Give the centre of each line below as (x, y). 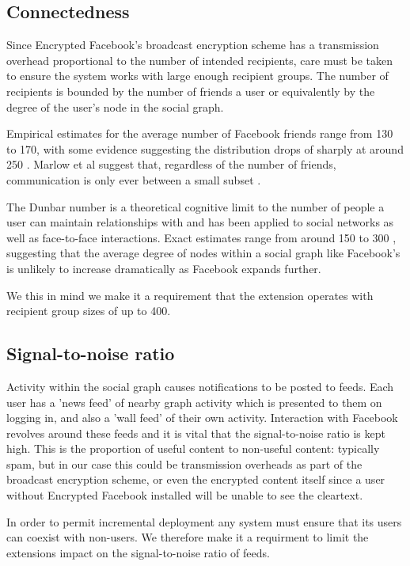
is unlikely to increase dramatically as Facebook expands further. (164, 268)
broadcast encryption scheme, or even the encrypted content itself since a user (196, 479)
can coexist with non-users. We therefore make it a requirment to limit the (188, 537)
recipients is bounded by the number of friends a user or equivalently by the (191, 91)
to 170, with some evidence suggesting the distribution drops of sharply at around (205, 148)
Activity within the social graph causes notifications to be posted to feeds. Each (200, 386)
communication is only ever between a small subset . (134, 179)
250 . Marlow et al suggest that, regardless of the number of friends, (171, 164)
